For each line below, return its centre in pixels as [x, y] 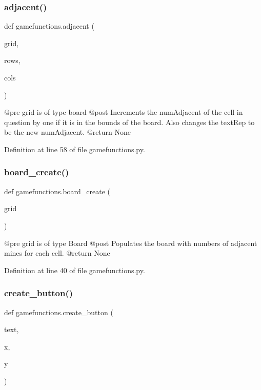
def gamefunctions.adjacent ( [49, 26]
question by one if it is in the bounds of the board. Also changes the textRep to [129, 122]
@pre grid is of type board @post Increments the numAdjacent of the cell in [124, 112]
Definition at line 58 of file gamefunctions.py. [75, 149]
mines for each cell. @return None [57, 253]
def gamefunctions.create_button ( [59, 312]
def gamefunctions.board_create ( [57, 191]
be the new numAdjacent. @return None [68, 132]
